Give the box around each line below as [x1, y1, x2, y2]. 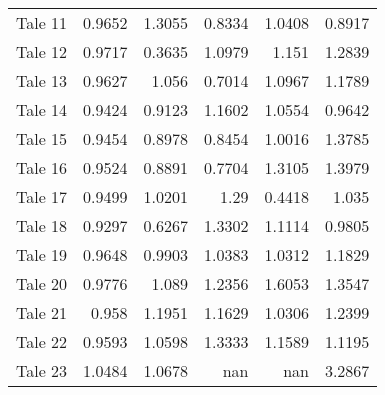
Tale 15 [16, 127, 68, 150]
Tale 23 [16, 359, 68, 382]
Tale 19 [16, 243, 68, 266]
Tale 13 [16, 69, 68, 92]
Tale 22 [16, 330, 68, 353]
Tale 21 [16, 301, 68, 324]
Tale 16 [16, 156, 68, 179]
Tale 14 [16, 98, 68, 121]
